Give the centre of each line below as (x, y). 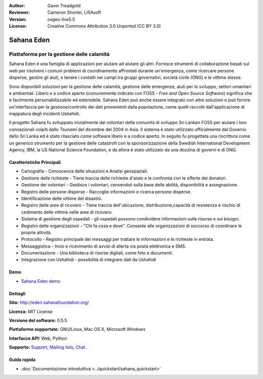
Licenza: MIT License (31, 311)
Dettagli (17, 293)
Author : (17, 6)
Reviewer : (19, 13)
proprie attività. (37, 232)
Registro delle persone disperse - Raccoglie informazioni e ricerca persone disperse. (106, 192)
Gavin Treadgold (64, 6)
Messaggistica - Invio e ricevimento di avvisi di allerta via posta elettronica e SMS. (104, 246)
